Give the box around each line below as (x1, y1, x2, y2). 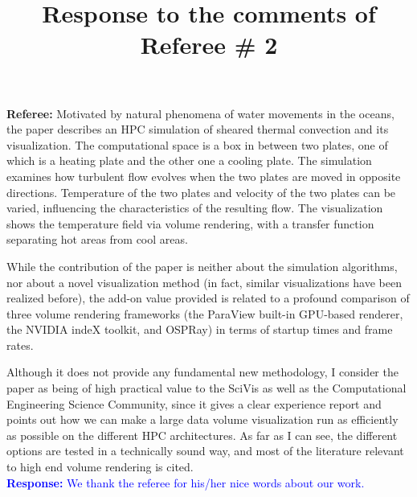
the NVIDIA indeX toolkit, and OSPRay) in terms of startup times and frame (6, 321, 393, 338)
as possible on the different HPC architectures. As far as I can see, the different (6, 426, 398, 443)
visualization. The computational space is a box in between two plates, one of (6, 136, 388, 153)
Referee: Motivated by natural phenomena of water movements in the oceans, (6, 105, 395, 121)
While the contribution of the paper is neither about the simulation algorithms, (6, 257, 398, 274)
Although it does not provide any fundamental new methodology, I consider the (6, 364, 399, 380)
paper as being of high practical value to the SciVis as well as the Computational (6, 380, 407, 396)
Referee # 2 (140, 28, 278, 61)
